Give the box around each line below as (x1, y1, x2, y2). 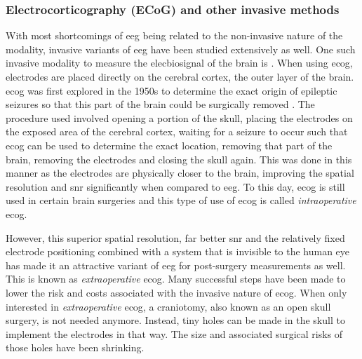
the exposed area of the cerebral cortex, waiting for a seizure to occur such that (6, 124, 348, 139)
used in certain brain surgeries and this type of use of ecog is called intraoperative (6, 193, 356, 208)
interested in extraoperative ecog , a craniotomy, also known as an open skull (6, 299, 331, 313)
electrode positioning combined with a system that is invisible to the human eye (6, 244, 350, 259)
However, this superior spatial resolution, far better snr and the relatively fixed (6, 230, 345, 245)
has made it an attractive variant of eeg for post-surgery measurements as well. (6, 257, 346, 272)
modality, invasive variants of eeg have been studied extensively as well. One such (6, 41, 356, 56)
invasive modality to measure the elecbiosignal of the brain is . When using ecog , (6, 55, 353, 70)
